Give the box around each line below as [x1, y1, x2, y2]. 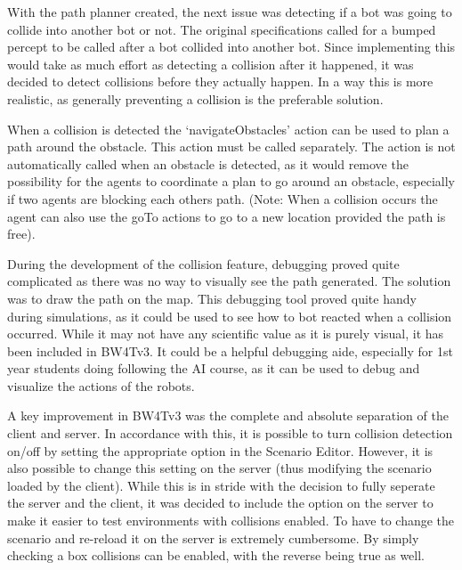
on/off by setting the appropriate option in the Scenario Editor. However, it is [7, 441, 434, 460]
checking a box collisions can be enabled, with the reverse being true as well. [7, 546, 425, 565]
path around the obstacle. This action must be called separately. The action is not [7, 137, 456, 156]
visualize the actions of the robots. [7, 376, 195, 395]
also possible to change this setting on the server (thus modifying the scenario [7, 459, 432, 477]
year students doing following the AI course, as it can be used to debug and [7, 359, 420, 378]
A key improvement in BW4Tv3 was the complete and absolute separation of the [7, 406, 449, 425]
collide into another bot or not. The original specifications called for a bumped [7, 20, 436, 38]
